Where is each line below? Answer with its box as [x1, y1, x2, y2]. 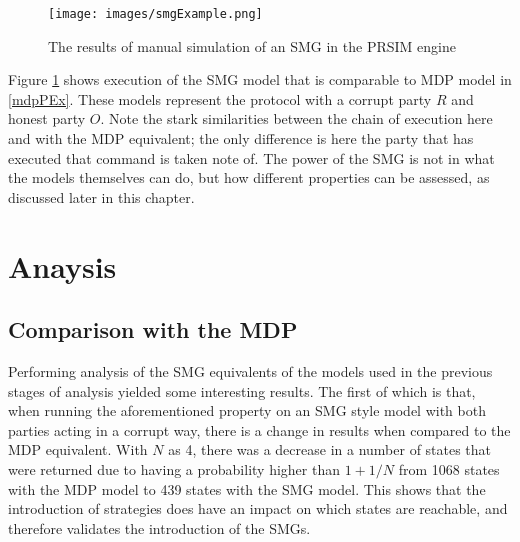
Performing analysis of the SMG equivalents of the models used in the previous [8, 360, 493, 381]
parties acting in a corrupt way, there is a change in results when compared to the [8, 419, 511, 440]
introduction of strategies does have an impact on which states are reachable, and [8, 498, 508, 519]
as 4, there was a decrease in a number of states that [168, 439, 492, 460]
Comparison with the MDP [8, 314, 298, 345]
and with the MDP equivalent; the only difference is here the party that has [8, 128, 474, 149]
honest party [8, 108, 86, 129]
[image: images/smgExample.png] [48, 7, 263, 21]
